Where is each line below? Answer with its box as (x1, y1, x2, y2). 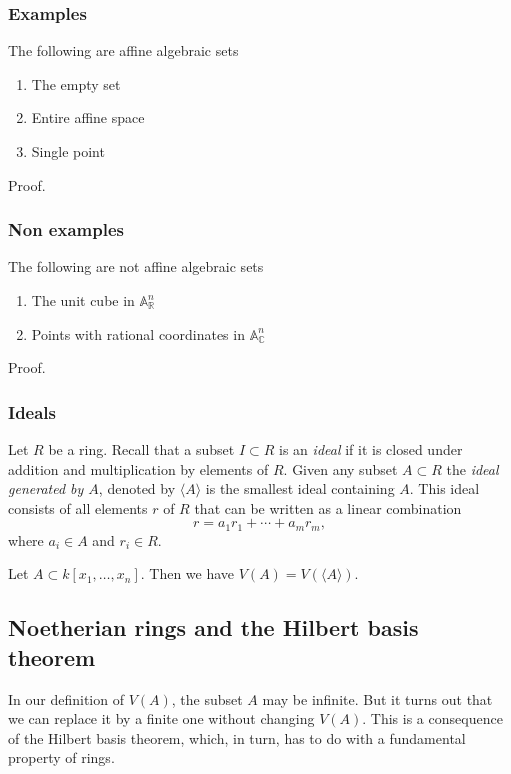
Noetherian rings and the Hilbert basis (8, 612, 419, 643)
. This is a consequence (362, 708, 503, 729)
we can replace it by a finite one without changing (8, 708, 315, 729)
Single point (31, 141, 105, 161)
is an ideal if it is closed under (279, 439, 463, 459)
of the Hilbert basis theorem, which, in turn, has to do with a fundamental (8, 727, 466, 748)
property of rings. (8, 747, 115, 768)
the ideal (446, 458, 499, 479)
